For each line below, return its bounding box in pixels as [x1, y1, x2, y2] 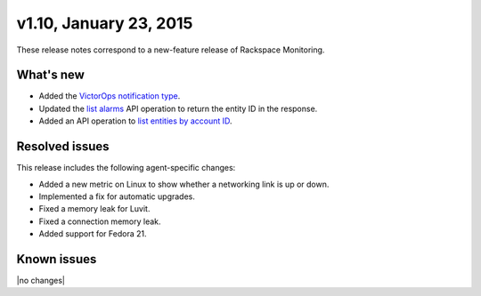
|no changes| [16, 276, 66, 285]
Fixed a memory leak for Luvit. [38, 204, 151, 214]
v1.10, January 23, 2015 [16, 13, 193, 33]
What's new [16, 68, 85, 83]
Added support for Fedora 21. [38, 228, 147, 239]
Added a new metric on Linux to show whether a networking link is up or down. [38, 179, 330, 189]
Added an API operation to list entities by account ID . [38, 116, 232, 126]
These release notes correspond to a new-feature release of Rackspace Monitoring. [16, 44, 325, 55]
